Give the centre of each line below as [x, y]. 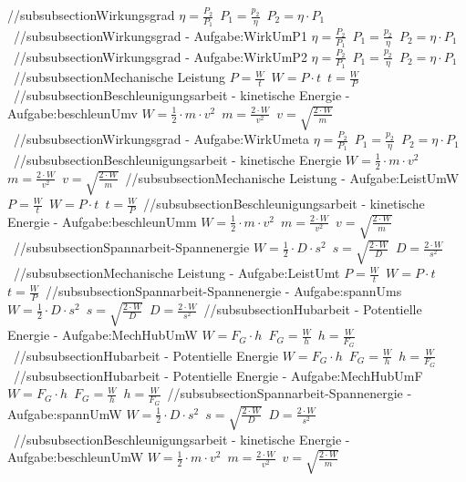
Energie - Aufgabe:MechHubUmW [103, 335]
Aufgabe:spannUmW [65, 413]
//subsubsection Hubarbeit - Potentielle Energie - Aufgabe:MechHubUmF [218, 375]
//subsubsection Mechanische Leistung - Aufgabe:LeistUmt [176, 273]
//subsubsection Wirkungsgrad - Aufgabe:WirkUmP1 [160, 35]
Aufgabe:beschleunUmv [72, 113]
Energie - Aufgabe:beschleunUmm [102, 221]
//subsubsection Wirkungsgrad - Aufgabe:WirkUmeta [161, 139]
